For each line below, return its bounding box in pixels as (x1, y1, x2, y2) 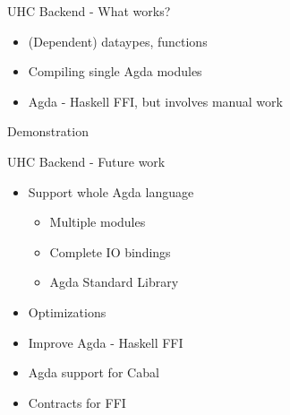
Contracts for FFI (28, 393, 126, 411)
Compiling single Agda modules (28, 62, 202, 81)
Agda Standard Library (49, 272, 179, 291)
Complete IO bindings (49, 242, 171, 261)
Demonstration (7, 122, 89, 141)
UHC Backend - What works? (7, 2, 171, 20)
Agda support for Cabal (28, 363, 159, 382)
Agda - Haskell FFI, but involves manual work (28, 91, 283, 110)
